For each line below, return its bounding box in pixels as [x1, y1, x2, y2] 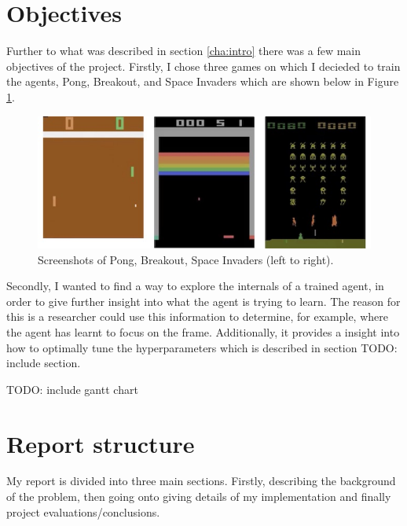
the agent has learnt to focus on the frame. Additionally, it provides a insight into [6, 323, 400, 340]
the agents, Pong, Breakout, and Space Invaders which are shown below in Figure [6, 73, 399, 90]
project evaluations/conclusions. [6, 503, 160, 520]
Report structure [6, 427, 195, 459]
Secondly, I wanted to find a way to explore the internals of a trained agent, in [6, 278, 384, 294]
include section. [6, 355, 81, 371]
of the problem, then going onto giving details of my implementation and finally [6, 488, 391, 505]
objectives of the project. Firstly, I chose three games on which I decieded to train [6, 57, 401, 74]
